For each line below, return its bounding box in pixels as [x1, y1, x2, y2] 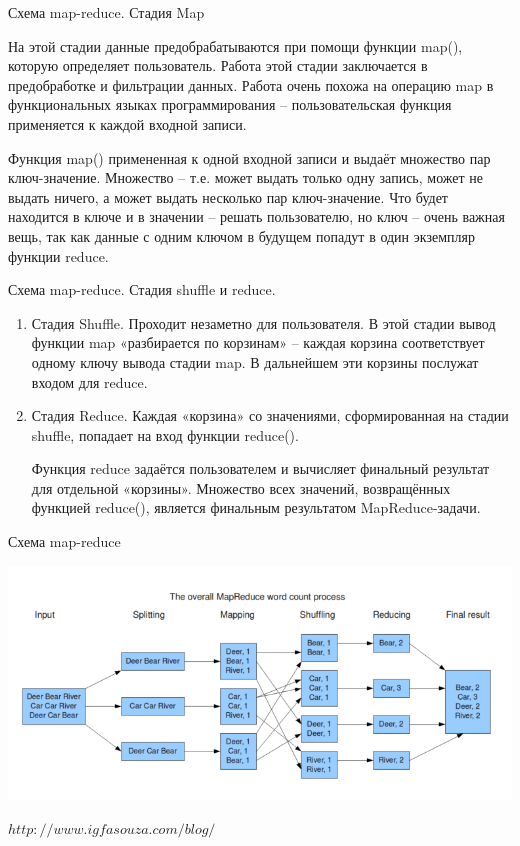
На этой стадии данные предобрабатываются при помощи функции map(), [8, 35, 463, 56]
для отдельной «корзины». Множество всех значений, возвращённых [31, 477, 451, 498]
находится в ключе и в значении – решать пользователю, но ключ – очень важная [8, 206, 505, 227]
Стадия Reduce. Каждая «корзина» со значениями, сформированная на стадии [31, 405, 509, 426]
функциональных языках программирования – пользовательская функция [8, 94, 452, 115]
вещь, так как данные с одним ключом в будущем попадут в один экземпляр [8, 225, 475, 246]
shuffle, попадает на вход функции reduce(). [31, 424, 299, 445]
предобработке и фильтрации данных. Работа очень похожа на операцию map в [8, 74, 494, 95]
